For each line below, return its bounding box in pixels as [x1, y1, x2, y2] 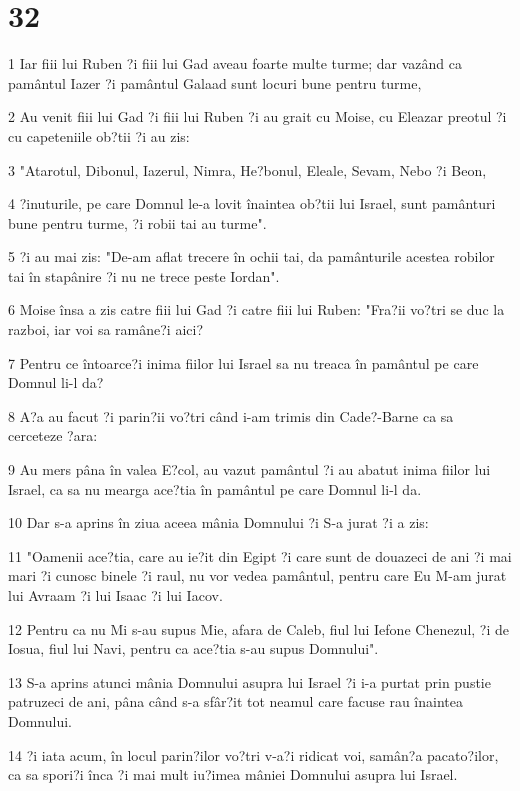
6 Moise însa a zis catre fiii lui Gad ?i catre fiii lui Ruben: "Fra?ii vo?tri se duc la [8, 299, 505, 320]
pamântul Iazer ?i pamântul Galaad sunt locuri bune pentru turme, [8, 72, 422, 93]
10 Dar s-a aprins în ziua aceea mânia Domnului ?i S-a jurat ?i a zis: [8, 512, 429, 533]
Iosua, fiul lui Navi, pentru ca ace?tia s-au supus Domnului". [8, 638, 379, 659]
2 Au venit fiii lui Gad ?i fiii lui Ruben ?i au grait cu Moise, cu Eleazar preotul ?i [8, 106, 507, 127]
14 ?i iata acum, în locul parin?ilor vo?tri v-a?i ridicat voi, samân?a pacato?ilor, [8, 744, 499, 765]
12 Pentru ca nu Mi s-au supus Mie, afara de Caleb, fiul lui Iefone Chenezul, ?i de [8, 618, 510, 639]
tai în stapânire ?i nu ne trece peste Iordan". [8, 265, 280, 286]
